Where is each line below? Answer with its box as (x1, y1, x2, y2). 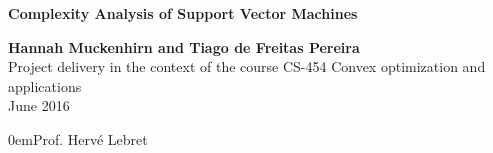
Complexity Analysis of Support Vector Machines (8, 3, 358, 23)
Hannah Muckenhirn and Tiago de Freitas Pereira (8, 36, 360, 57)
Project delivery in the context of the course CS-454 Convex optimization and (8, 56, 486, 77)
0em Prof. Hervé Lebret (8, 128, 148, 149)
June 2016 (8, 95, 70, 116)
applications (8, 75, 82, 96)
